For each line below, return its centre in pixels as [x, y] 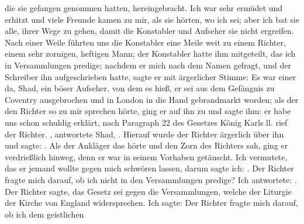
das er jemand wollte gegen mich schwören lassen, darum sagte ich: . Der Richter [149, 168]
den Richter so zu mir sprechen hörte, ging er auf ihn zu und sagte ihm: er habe [148, 111]
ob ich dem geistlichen [44, 214]
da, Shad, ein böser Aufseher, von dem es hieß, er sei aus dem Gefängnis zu [140, 88]
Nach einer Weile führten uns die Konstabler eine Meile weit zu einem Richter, [146, 42]
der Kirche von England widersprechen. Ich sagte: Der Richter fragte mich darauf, [151, 203]
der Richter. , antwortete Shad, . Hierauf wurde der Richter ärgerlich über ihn [144, 134]
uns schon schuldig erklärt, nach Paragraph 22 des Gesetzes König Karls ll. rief [146, 122]
